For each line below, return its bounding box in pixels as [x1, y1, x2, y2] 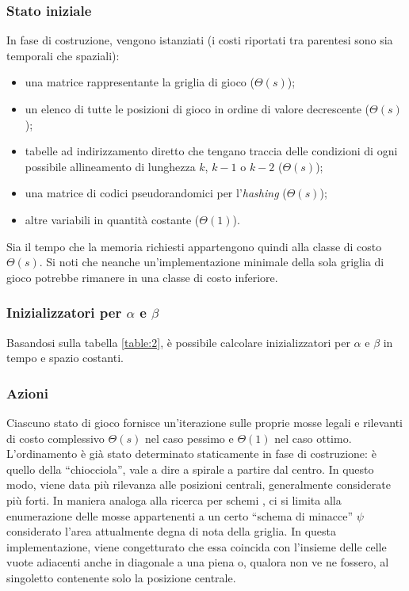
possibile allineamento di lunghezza [25, 158, 196, 174]
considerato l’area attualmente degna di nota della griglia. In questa [6, 523, 337, 540]
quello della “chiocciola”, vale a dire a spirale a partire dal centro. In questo [6, 460, 374, 477]
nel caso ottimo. [274, 429, 352, 446]
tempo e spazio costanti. [6, 349, 124, 366]
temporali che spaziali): [6, 47, 120, 63]
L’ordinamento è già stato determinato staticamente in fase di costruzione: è [6, 445, 377, 462]
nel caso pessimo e [144, 429, 234, 446]
